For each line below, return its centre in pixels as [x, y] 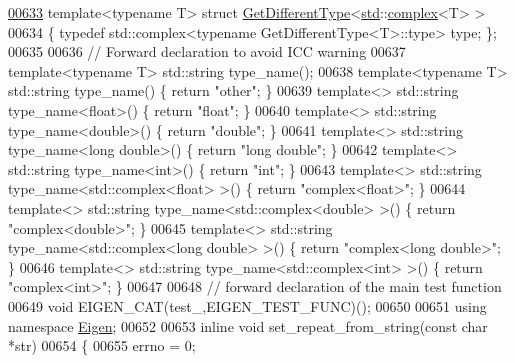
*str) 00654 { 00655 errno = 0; [102, 345]
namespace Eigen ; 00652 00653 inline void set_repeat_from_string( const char [248, 325]
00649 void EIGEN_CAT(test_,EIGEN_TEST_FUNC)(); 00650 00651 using [247, 305]
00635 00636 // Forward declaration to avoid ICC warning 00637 [207, 51]
